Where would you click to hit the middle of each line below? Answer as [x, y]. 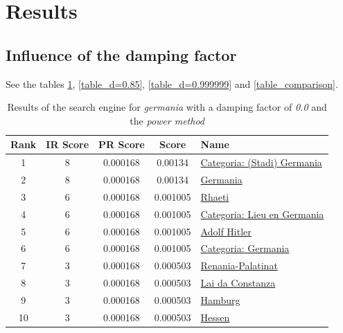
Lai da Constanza [238, 283]
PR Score [122, 144]
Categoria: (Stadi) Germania [261, 162]
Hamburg [220, 299]
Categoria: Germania [245, 248]
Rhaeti [215, 196]
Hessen [215, 317]
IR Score [68, 144]
